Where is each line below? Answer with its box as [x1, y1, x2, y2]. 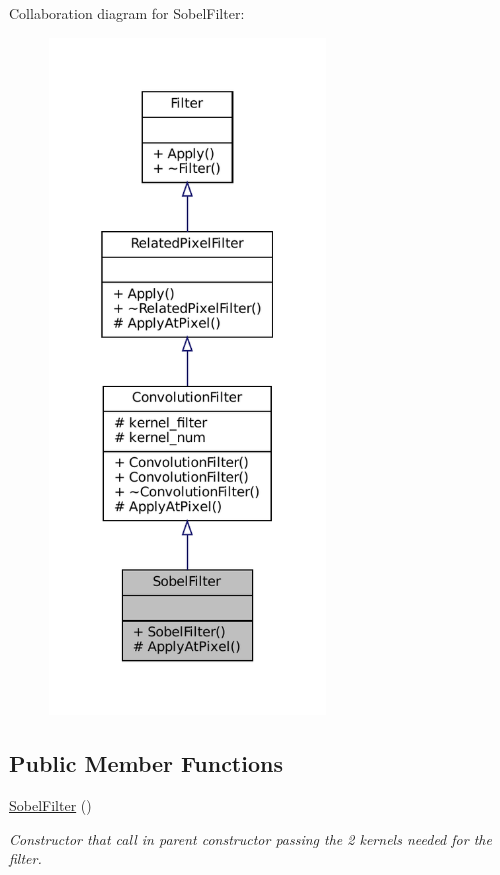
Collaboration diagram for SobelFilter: [9, 3, 245, 23]
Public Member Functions [9, 748, 283, 779]
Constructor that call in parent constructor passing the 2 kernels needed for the [9, 828, 492, 849]
